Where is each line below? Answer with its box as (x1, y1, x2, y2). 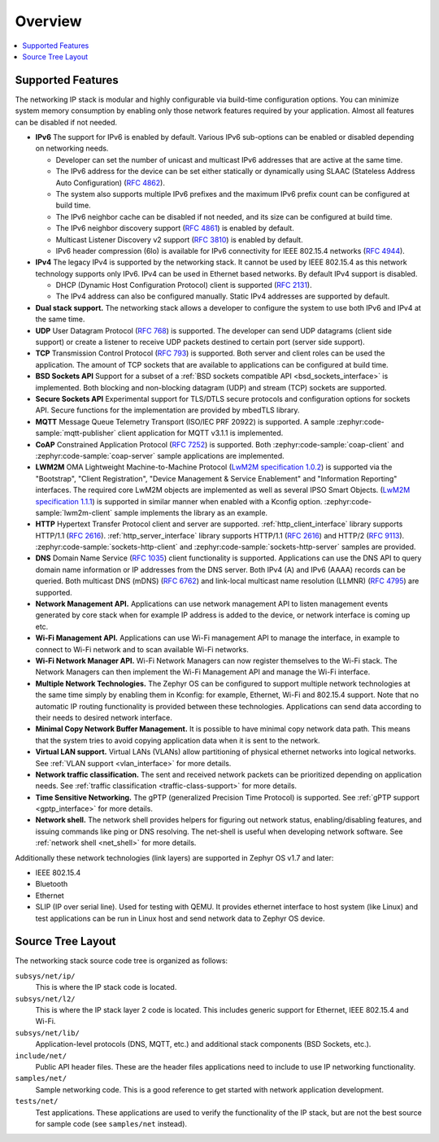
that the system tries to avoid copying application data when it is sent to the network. (35, 735, 320, 745)
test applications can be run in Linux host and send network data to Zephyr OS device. (35, 913, 325, 923)
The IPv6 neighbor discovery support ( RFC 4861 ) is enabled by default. (55, 224, 294, 233)
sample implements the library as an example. (114, 508, 268, 517)
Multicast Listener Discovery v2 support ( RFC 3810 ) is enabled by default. (55, 234, 304, 244)
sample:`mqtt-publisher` (35, 428, 117, 438)
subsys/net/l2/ (15, 994, 76, 1004)
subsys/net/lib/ (15, 1028, 80, 1037)
